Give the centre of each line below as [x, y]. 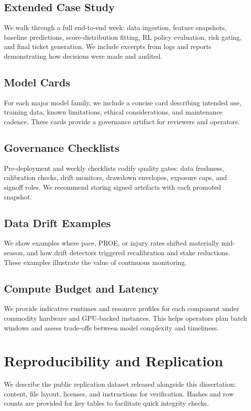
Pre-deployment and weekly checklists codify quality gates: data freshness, [114, 168]
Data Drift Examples [57, 222]
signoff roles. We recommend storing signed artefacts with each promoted [113, 187]
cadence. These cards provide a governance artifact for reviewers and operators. [122, 121]
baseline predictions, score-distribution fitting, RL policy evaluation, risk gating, [123, 37]
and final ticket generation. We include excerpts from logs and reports [108, 46]
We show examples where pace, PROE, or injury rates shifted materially [112, 243]
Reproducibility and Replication [114, 361]
